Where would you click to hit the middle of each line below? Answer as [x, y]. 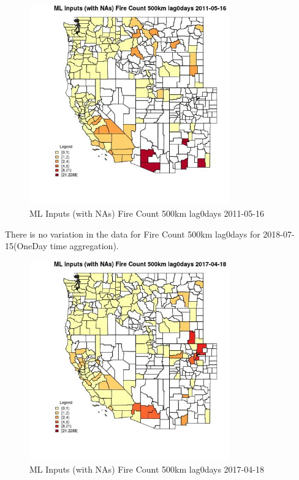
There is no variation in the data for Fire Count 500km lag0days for [133, 234]
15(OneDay [26, 246]
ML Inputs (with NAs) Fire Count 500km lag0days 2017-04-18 [147, 469]
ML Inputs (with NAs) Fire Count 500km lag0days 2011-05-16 [147, 213]
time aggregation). [84, 246]
